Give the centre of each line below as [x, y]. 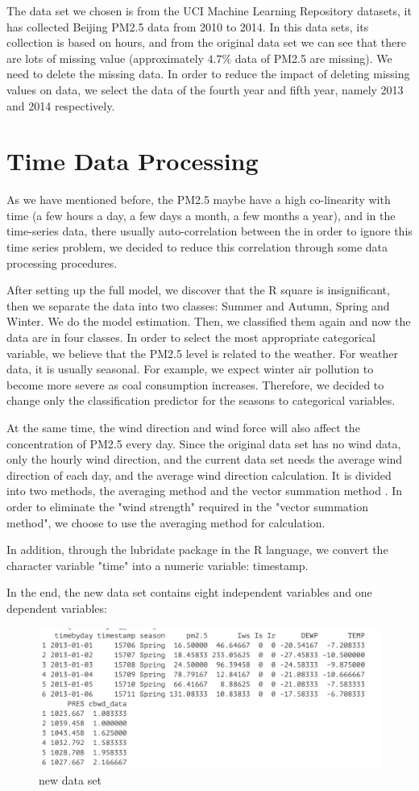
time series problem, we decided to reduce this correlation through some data [197, 247]
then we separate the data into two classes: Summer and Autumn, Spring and [198, 305]
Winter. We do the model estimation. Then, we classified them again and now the [209, 321]
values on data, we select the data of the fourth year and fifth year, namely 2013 [205, 89]
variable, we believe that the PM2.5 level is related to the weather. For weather [202, 353]
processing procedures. [62, 262]
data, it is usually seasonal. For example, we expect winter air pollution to [190, 369]
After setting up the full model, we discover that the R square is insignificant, [198, 290]
